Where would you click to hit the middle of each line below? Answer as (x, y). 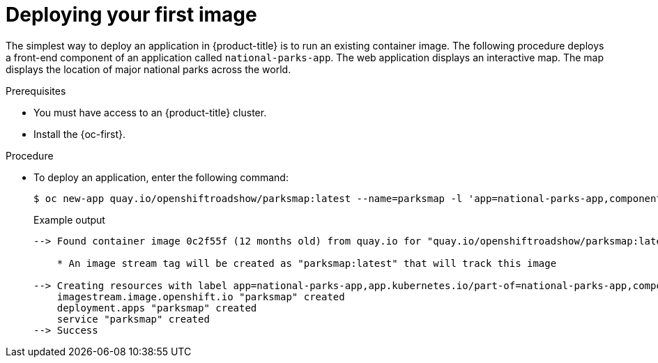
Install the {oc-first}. (80, 134)
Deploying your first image (131, 15)
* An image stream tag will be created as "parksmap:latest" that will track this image (307, 263)
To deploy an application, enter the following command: (161, 177)
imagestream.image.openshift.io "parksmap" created (201, 296)
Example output (69, 219)
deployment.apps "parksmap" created (157, 308)
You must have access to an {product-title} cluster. (150, 112)
